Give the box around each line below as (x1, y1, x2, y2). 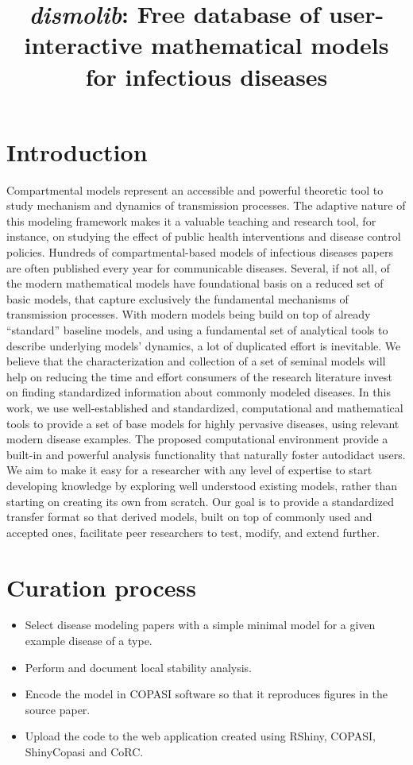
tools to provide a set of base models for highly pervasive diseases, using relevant (6, 415, 399, 431)
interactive (24, 29, 143, 61)
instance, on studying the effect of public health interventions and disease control (6, 228, 401, 245)
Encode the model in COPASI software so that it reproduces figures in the (25, 686, 388, 702)
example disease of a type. (25, 632, 152, 649)
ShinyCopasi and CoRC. (25, 744, 144, 760)
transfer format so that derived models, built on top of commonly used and (6, 508, 372, 525)
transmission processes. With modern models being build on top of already (6, 306, 371, 323)
